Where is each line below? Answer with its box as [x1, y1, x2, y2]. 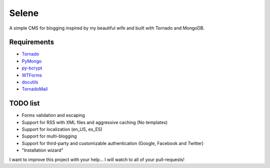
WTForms [21, 72, 42, 78]
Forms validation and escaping [21, 112, 85, 118]
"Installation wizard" [21, 147, 63, 153]
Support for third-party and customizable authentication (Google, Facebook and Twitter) [21, 140, 204, 146]
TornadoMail [21, 86, 48, 92]
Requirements [9, 38, 54, 46]
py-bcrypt [21, 65, 42, 71]
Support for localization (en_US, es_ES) [21, 126, 102, 132]
